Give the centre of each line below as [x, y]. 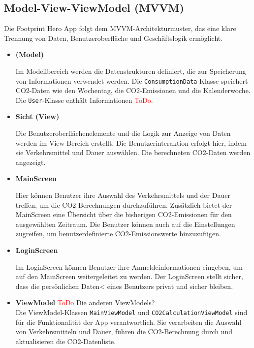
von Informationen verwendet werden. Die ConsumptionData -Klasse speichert [132, 80]
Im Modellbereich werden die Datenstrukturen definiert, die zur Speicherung [131, 71]
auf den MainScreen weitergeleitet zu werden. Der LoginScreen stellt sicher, [129, 276]
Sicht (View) [37, 116]
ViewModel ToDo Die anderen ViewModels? [85, 302]
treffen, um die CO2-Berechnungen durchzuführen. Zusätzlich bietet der [124, 205]
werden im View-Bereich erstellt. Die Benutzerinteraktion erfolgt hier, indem [131, 142]
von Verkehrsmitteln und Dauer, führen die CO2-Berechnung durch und [124, 332]
